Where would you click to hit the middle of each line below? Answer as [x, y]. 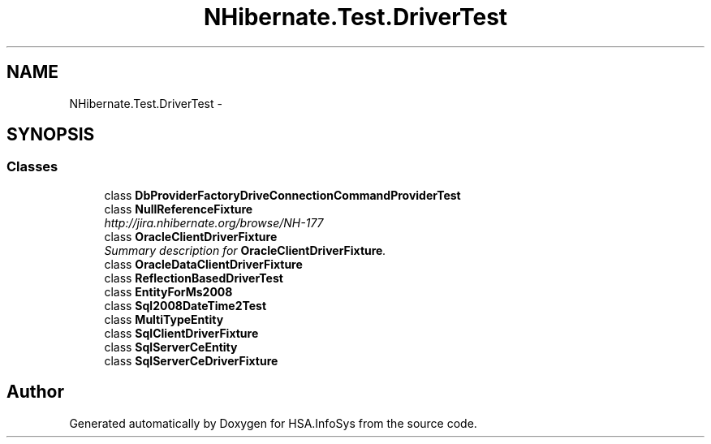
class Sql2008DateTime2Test [185, 305]
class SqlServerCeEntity [171, 347]
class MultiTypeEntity [164, 319]
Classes [32, 167]
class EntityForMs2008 [168, 291]
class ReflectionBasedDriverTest [194, 278]
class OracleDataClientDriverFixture [203, 264]
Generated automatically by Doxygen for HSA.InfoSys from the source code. [273, 423]
